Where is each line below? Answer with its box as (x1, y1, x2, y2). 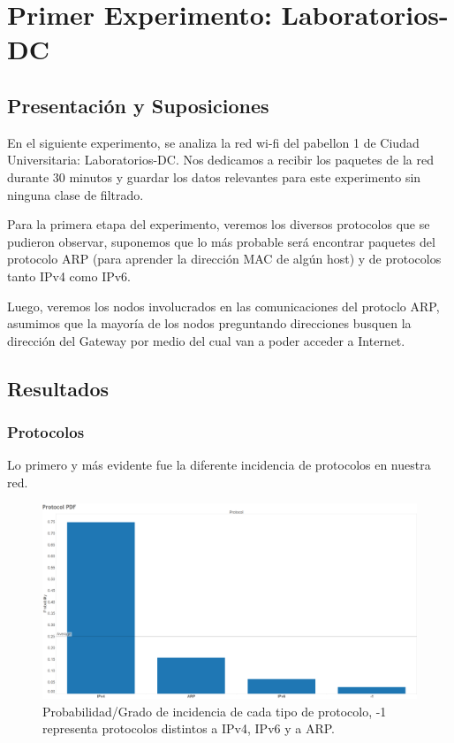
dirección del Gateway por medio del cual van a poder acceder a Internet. (7, 331, 405, 349)
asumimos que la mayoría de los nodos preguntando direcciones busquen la (7, 314, 412, 333)
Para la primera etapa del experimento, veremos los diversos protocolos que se (7, 215, 430, 234)
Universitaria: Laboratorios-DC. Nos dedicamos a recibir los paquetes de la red (7, 150, 434, 169)
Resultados (7, 374, 109, 402)
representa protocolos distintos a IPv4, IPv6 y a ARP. (42, 719, 335, 738)
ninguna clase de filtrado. (7, 185, 144, 203)
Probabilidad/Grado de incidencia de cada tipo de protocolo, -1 (42, 701, 387, 720)
